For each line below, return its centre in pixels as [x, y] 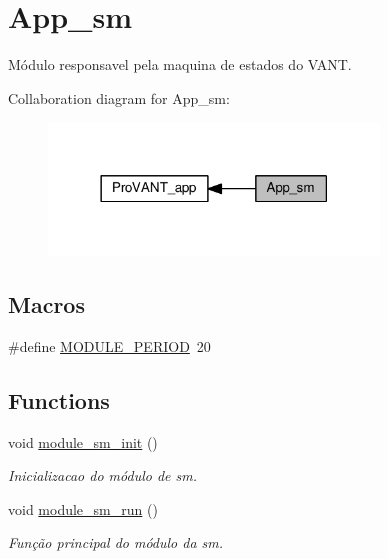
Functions [59, 399]
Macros [46, 303]
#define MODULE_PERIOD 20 [109, 345]
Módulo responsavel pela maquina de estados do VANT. [180, 64]
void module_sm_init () [83, 441]
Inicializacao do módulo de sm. [102, 475]
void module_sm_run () [83, 508]
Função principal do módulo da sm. [116, 542]
